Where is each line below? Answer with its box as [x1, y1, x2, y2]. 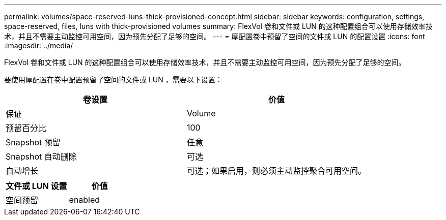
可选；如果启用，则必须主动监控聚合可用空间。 [187, 166, 367, 176]
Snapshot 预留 [6, 137, 61, 147]
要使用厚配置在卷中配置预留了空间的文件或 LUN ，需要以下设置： [4, 75, 222, 84]
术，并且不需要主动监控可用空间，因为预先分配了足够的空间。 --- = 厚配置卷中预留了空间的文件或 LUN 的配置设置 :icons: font [4, 32, 425, 41]
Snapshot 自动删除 [6, 151, 77, 162]
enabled [69, 195, 100, 205]
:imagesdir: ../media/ [4, 41, 73, 50]
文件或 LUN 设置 [6, 181, 67, 191]
